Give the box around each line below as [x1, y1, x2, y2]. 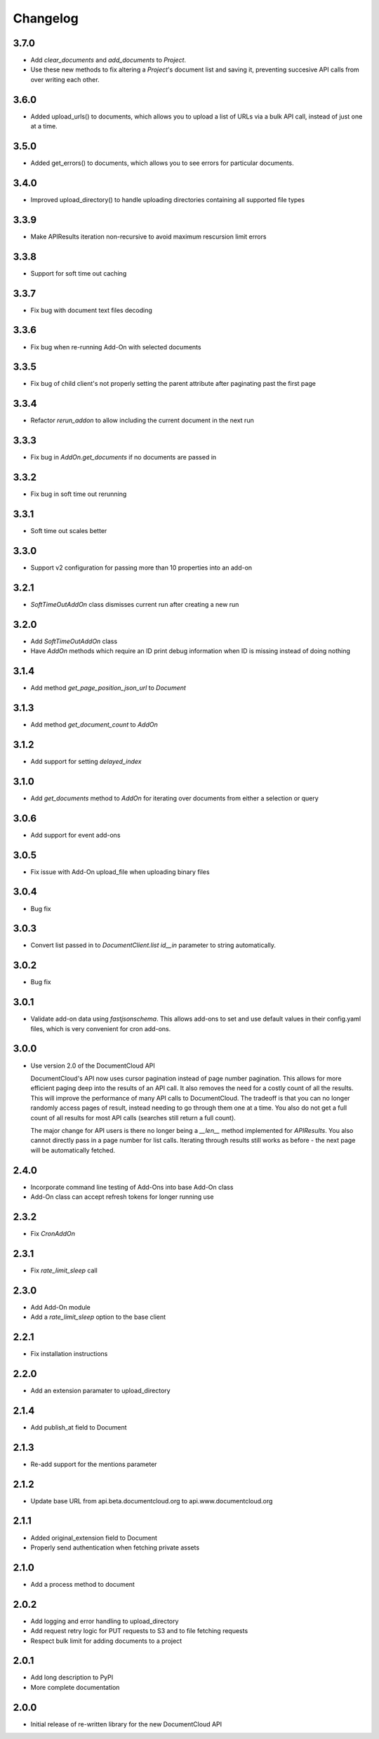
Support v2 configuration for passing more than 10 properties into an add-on [30, 563, 253, 572]
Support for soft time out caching [30, 269, 127, 277]
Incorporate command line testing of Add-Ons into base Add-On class [30, 1183, 234, 1191]
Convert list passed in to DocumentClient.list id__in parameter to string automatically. [30, 941, 277, 950]
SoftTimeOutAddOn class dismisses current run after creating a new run [30, 600, 239, 608]
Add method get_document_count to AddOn [30, 720, 158, 729]
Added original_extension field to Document [30, 1533, 158, 1542]
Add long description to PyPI [30, 1673, 114, 1681]
